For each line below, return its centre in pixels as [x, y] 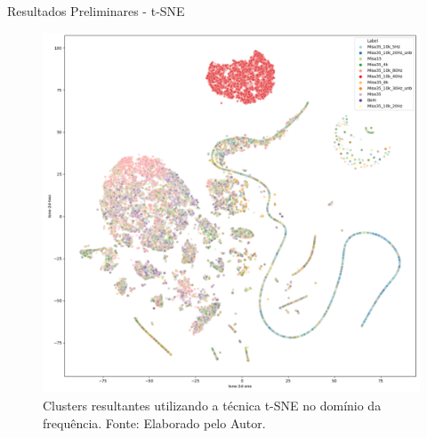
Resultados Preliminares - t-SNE [96, 11]
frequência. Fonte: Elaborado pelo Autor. [154, 422]
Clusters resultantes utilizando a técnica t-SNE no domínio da [212, 405]
